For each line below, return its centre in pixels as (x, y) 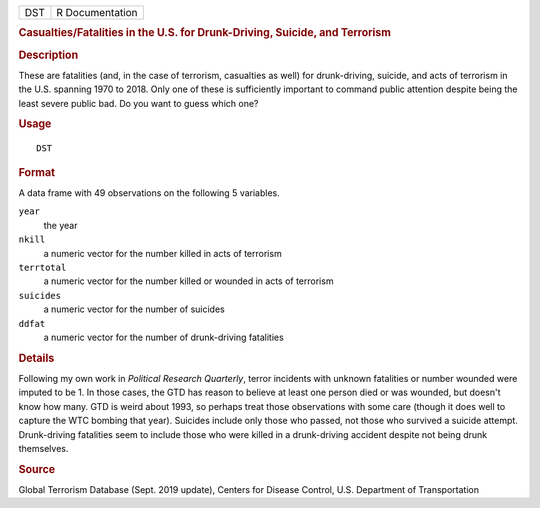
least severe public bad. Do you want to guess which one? (138, 103)
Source (37, 469)
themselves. (43, 448)
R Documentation (97, 12)
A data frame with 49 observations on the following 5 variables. (149, 193)
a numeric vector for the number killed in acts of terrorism (162, 253)
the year (60, 225)
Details (36, 358)
